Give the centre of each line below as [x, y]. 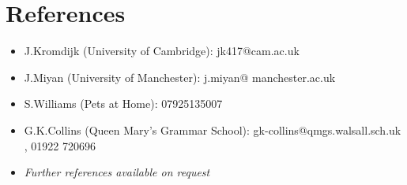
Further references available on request [117, 172]
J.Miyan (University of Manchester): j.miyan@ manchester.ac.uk [180, 77]
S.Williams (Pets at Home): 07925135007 [123, 104]
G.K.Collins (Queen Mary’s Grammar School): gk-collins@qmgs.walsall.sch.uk [213, 129]
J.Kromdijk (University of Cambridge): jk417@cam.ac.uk [162, 51]
